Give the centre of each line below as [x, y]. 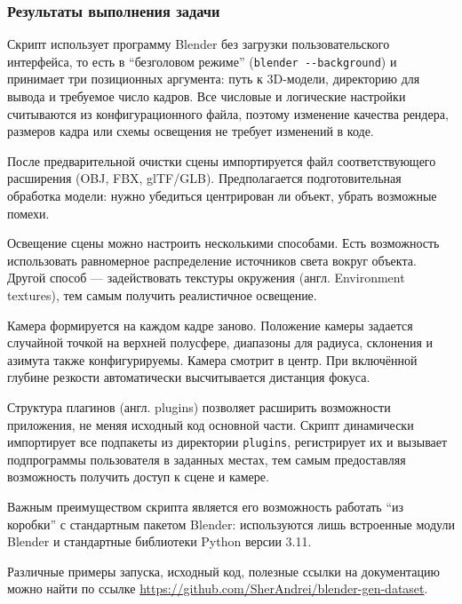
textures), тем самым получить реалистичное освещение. [162, 295]
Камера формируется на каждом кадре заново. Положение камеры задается [210, 325]
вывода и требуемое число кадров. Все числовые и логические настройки [207, 96]
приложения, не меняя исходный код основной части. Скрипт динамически [211, 424]
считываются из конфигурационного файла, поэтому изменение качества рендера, [228, 113]
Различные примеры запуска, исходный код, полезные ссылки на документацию [223, 571]
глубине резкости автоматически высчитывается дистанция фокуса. [189, 377]
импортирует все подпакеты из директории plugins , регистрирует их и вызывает [227, 442]
